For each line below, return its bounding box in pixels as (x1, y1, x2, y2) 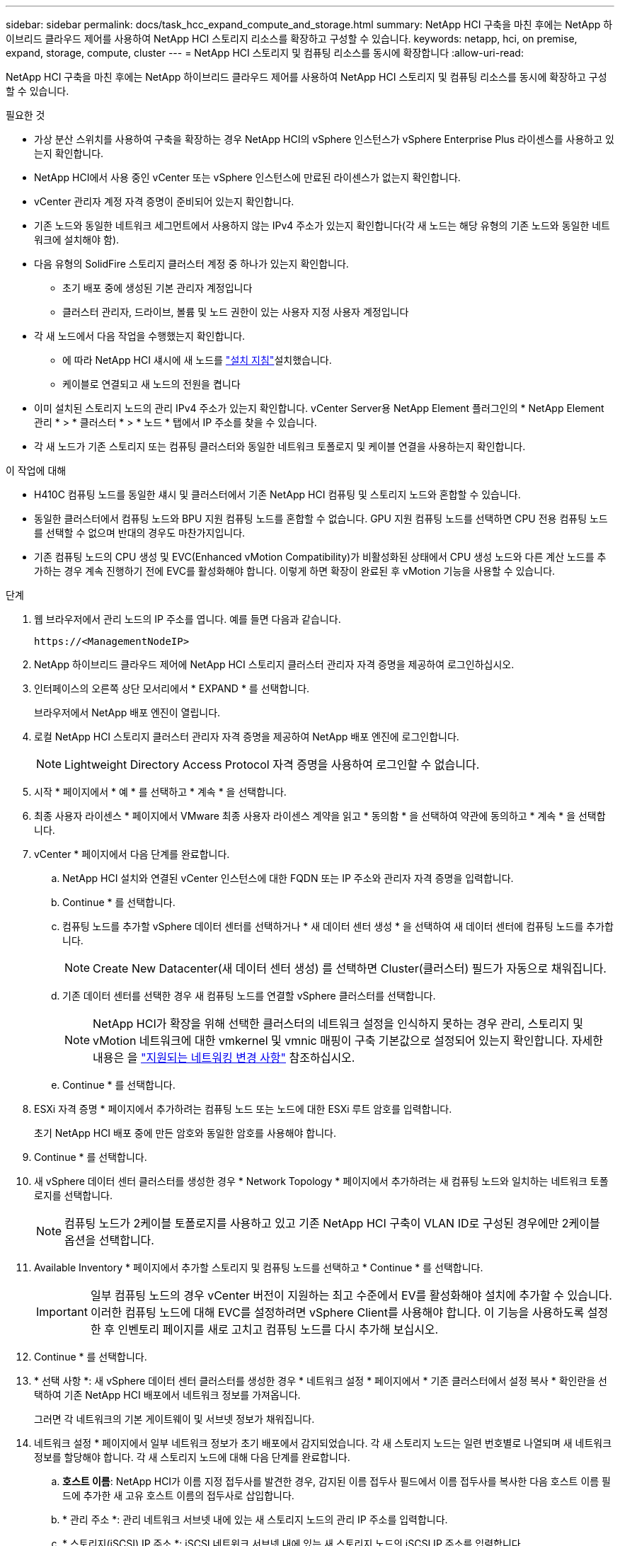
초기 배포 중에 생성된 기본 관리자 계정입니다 (62, 282, 253, 294)
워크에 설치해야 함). (34, 234, 120, 246)
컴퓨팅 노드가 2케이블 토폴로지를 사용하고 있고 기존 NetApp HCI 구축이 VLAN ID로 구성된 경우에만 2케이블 (64, 1216, 600, 1230)
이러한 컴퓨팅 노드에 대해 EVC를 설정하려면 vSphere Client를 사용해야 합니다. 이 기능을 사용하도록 (90, 1305, 585, 1319)
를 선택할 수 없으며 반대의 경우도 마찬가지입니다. (34, 527, 246, 539)
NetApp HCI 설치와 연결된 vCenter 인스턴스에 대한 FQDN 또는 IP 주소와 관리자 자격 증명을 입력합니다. (62, 872, 514, 884)
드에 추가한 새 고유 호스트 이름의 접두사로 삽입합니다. (62, 1489, 294, 1501)
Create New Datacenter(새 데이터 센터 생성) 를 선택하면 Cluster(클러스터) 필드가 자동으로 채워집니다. (93, 961, 607, 975)
